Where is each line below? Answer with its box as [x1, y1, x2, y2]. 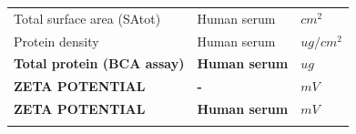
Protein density [14, 31, 99, 50]
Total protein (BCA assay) [14, 54, 185, 73]
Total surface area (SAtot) [14, 8, 161, 27]
